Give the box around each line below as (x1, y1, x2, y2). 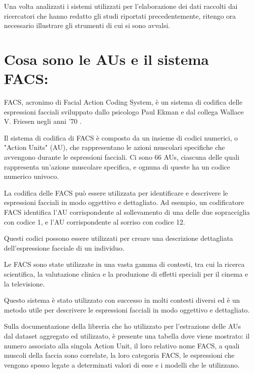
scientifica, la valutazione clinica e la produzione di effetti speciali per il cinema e (4, 269, 248, 279)
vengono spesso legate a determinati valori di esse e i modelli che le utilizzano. (4, 359, 240, 370)
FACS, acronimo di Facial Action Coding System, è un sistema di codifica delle (4, 97, 243, 107)
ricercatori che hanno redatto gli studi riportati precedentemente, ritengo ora (4, 10, 236, 21)
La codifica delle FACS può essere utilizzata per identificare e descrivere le (4, 187, 228, 198)
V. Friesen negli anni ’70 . (4, 116, 82, 126)
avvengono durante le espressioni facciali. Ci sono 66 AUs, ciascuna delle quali (4, 152, 240, 162)
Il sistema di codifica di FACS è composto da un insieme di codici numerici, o (4, 132, 238, 143)
